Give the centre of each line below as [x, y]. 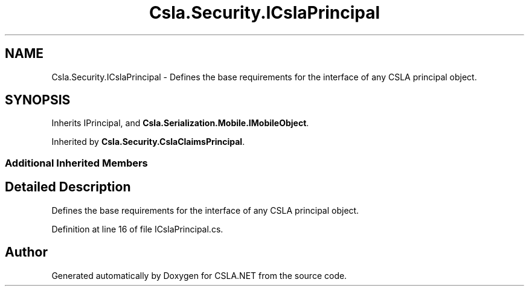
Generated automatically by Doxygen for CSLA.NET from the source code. [199, 275]
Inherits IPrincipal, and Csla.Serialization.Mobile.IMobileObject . [180, 123]
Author [26, 252]
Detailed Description [68, 187]
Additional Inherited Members [76, 163]
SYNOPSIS [38, 100]
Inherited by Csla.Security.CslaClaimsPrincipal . [148, 142]
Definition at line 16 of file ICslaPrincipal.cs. [137, 229]
